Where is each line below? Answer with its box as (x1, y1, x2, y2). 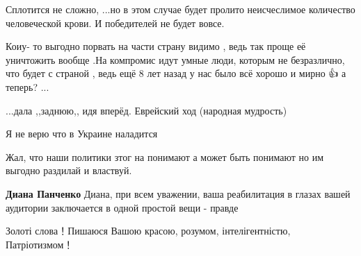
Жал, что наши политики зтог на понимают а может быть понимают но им (6, 149, 324, 164)
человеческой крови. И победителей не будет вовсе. (6, 15, 225, 30)
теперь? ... (6, 79, 49, 94)
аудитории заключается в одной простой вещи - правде (6, 200, 239, 214)
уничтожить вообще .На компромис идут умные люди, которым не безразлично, (6, 52, 345, 67)
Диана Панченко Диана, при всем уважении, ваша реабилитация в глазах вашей (6, 186, 351, 200)
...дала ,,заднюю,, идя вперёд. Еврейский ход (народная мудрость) (6, 103, 287, 117)
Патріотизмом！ (6, 237, 74, 251)
